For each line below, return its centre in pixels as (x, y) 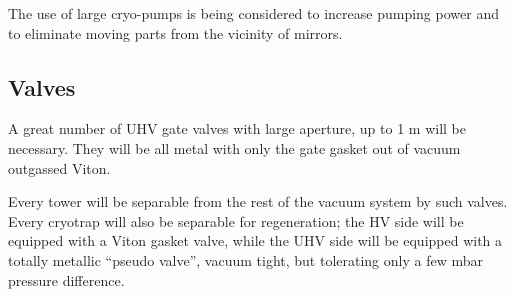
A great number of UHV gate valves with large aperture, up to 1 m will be (237, 128)
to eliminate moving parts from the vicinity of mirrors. (175, 32)
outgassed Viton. (59, 167)
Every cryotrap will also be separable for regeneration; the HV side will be (236, 220)
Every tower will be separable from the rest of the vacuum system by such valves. (258, 201)
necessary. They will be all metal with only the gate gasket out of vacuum (234, 147)
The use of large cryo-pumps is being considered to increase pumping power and (253, 13)
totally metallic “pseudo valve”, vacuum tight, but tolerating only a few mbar (245, 259)
